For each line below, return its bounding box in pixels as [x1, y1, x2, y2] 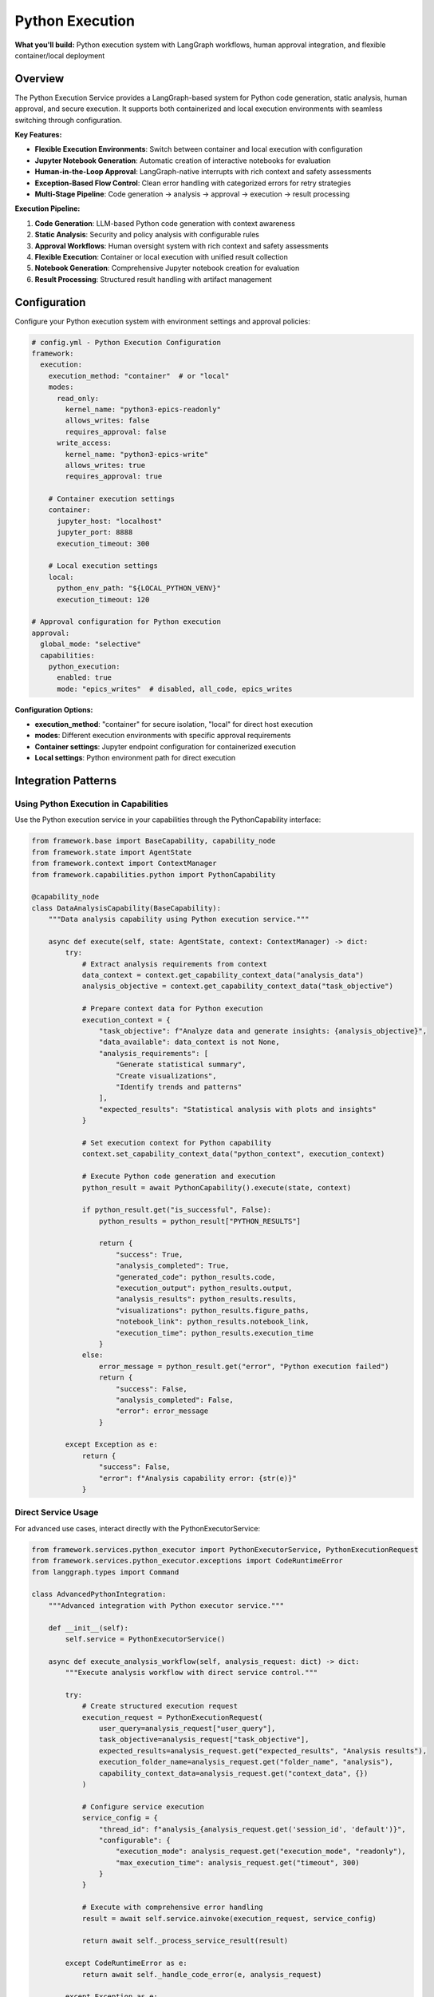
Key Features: [14, 130, 62, 140]
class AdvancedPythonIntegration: [31, 1590, 167, 1599]
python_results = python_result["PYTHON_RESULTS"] [98, 1217, 302, 1225]
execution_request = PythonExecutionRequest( [81, 1713, 263, 1721]
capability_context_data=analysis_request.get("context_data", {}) [98, 1769, 369, 1777]
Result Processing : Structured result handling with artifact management [34, 274, 272, 284]
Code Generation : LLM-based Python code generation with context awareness [34, 218, 295, 228]
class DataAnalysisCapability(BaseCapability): [31, 903, 221, 912]
